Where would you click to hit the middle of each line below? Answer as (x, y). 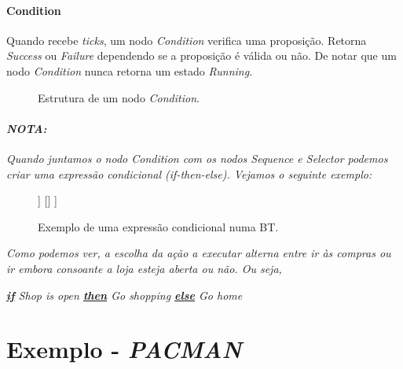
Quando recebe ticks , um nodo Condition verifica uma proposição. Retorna (187, 40)
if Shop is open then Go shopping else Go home (125, 295)
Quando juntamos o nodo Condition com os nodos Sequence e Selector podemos (197, 158)
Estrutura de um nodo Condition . (119, 97)
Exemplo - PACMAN (124, 349)
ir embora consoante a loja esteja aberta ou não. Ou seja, (144, 268)
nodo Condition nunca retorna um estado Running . (130, 70)
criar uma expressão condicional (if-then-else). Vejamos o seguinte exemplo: (189, 173)
